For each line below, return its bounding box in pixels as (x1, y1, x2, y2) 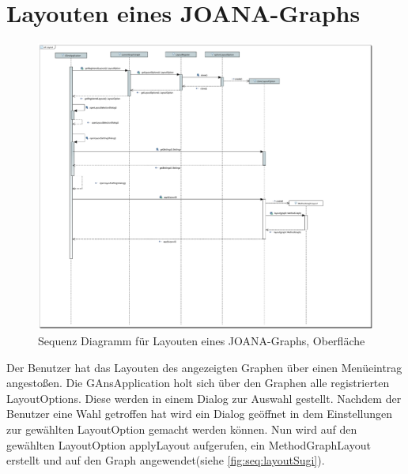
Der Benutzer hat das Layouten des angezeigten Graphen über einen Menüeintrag (6, 359, 402, 375)
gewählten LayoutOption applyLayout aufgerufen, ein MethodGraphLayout (6, 436, 371, 453)
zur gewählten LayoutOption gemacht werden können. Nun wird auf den (6, 420, 357, 437)
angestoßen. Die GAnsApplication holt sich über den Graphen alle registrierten (6, 374, 390, 391)
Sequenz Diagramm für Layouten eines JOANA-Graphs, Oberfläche (38, 333, 365, 349)
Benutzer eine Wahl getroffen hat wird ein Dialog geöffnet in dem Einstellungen (6, 405, 393, 422)
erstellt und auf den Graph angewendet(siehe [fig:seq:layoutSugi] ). (6, 452, 325, 468)
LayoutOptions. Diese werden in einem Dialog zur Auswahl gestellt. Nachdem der (6, 389, 402, 406)
